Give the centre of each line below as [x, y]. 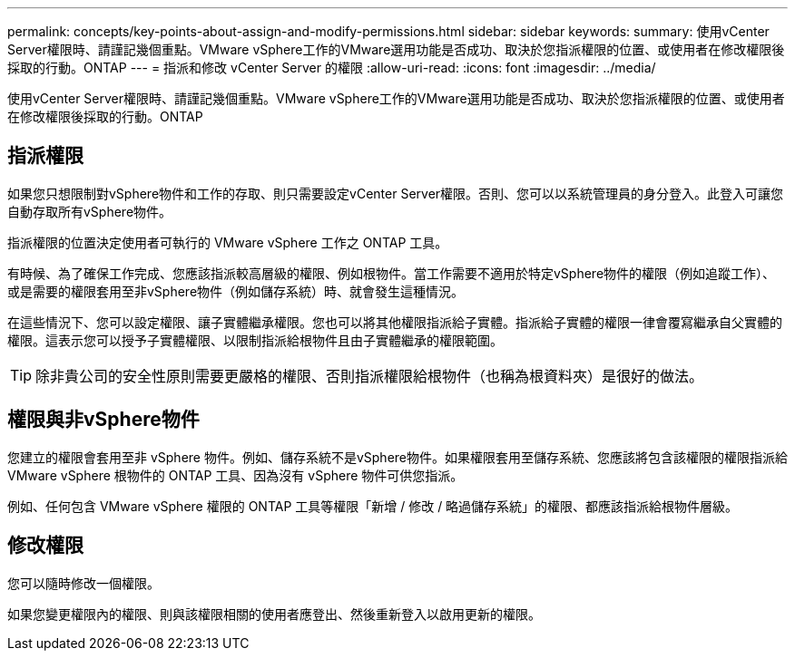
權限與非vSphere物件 [103, 420]
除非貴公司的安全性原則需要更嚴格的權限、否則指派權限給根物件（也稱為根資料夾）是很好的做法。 [370, 376]
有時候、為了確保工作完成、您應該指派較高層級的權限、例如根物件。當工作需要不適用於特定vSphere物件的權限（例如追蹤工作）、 [392, 273]
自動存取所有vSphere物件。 [90, 211]
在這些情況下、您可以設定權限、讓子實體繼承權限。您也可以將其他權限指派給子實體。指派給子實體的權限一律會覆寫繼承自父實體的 [395, 322]
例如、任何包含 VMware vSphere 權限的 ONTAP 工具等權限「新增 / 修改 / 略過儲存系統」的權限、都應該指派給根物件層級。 [373, 506]
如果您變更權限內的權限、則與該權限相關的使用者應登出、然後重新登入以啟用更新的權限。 [274, 614]
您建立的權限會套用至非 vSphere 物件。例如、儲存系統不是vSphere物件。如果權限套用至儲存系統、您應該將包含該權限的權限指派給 [397, 457]
